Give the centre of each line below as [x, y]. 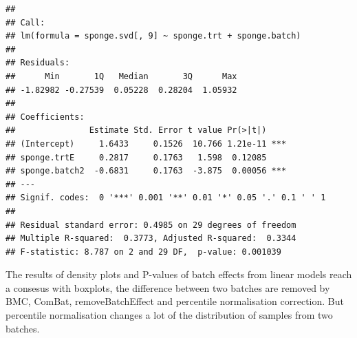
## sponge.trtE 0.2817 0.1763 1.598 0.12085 [136, 157]
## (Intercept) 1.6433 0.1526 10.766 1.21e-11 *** [146, 144]
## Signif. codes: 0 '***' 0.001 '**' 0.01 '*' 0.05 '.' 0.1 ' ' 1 [166, 198]
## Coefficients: [45, 117]
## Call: [25, 22]
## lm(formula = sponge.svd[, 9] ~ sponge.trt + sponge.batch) [153, 36]
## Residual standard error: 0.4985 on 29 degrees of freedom [151, 225]
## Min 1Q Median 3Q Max [121, 76]
